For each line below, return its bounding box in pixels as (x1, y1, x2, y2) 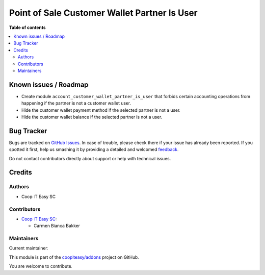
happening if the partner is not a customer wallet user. (21, 100, 131, 106)
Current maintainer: (9, 245, 49, 251)
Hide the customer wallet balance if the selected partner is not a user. (21, 114, 162, 120)
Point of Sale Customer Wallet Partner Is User (9, 7, 198, 18)
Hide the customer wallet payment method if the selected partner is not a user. (21, 107, 181, 113)
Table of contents (9, 25, 46, 30)
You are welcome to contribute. (9, 263, 73, 269)
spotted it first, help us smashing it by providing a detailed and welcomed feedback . (9, 147, 179, 152)
